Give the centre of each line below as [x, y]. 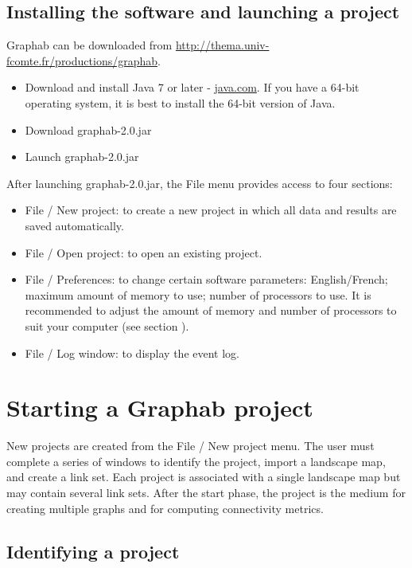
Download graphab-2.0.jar [88, 129]
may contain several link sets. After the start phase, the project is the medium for [206, 493]
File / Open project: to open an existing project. [144, 252]
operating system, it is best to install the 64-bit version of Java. [180, 102]
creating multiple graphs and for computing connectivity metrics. [165, 508]
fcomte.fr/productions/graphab [82, 60]
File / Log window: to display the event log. [132, 353]
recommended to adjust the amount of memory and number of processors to [211, 310]
